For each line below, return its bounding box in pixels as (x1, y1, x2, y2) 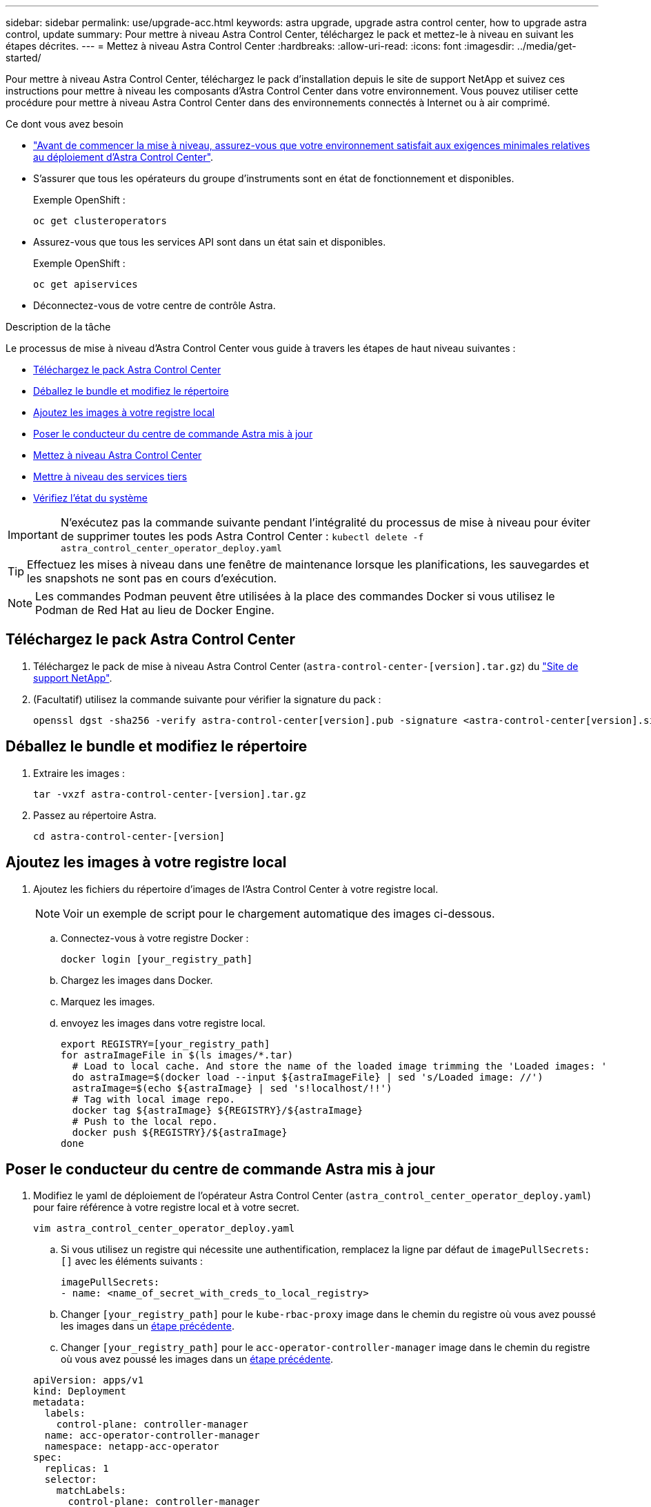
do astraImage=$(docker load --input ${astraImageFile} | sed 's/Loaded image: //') (72, 1071, 543, 1083)
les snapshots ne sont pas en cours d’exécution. (27, 571, 277, 585)
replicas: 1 (44, 1463, 109, 1475)
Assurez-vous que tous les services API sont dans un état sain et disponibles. (33, 236, 386, 248)
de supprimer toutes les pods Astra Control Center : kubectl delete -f (60, 529, 424, 543)
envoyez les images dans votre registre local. (61, 1016, 266, 1029)
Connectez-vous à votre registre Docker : (61, 932, 249, 944)
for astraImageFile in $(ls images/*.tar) (61, 1049, 294, 1061)
